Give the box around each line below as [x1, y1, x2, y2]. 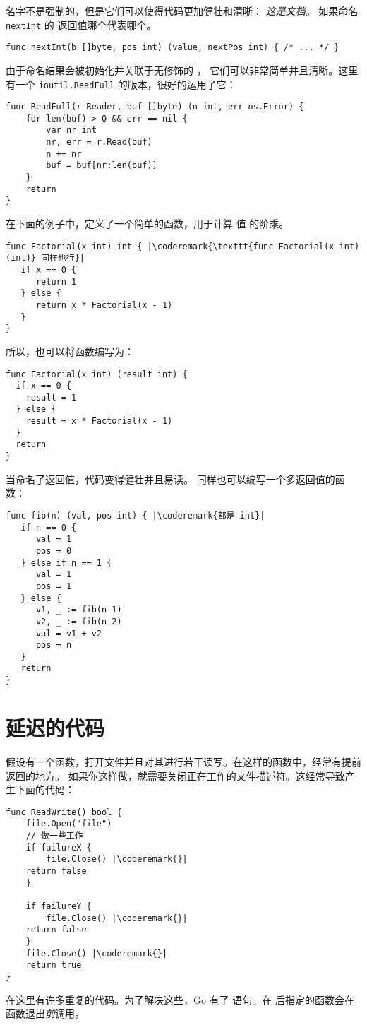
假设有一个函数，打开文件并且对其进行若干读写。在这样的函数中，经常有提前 [6, 754, 361, 769]
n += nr [46, 148, 82, 159]
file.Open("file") [25, 819, 112, 829]
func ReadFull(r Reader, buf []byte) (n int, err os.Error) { [6, 102, 304, 112]
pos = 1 [35, 581, 72, 591]
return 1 [35, 276, 77, 287]
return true [25, 960, 82, 971]
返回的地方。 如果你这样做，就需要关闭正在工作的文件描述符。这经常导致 [6, 768, 345, 783]
